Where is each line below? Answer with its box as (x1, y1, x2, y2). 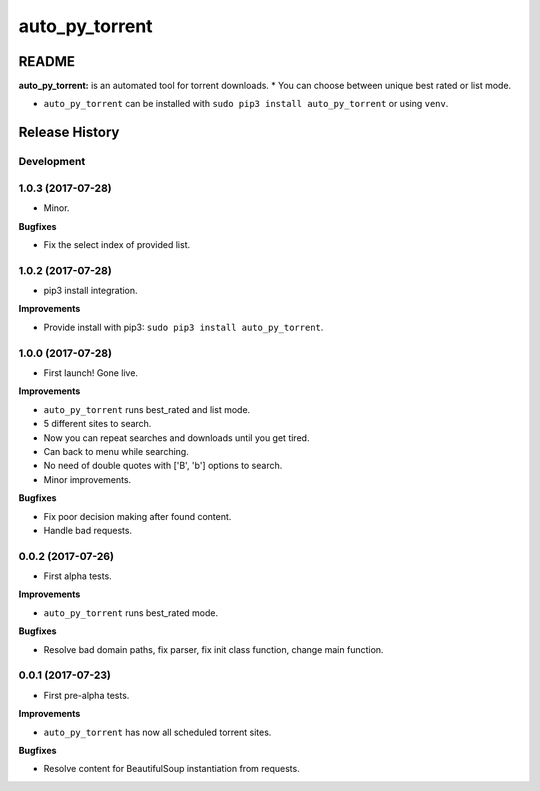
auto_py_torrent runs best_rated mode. (43, 606, 219, 619)
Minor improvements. (43, 473, 132, 485)
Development (18, 155, 86, 169)
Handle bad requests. (43, 524, 133, 536)
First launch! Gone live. (43, 367, 139, 379)
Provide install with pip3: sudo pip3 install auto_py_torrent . (43, 321, 324, 333)
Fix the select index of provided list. (43, 238, 191, 250)
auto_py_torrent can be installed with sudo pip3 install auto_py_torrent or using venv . (43, 98, 449, 110)
